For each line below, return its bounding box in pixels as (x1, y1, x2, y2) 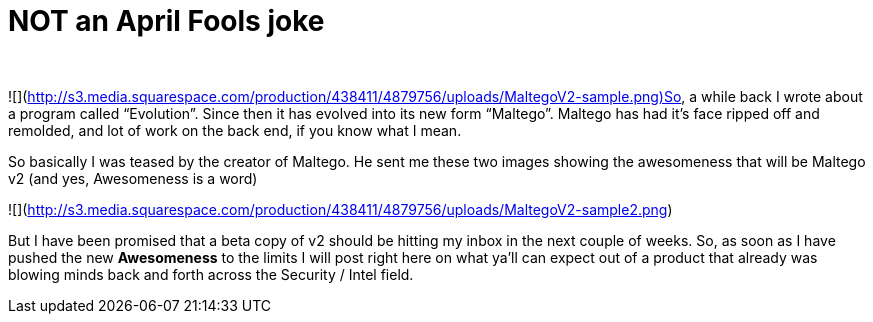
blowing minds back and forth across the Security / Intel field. (8, 265, 414, 283)
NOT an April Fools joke (8, 4, 325, 38)
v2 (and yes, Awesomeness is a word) (8, 169, 258, 187)
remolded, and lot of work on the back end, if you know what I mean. (8, 121, 462, 139)
